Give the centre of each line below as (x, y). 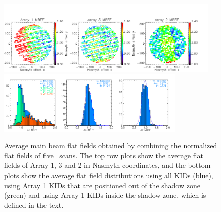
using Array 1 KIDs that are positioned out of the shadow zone (102, 185)
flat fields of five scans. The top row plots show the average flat (104, 155)
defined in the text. (34, 205)
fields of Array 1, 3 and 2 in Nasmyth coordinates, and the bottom (107, 165)
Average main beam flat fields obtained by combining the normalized (111, 145)
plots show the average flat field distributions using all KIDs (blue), (109, 175)
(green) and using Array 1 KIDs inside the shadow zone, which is (105, 195)
